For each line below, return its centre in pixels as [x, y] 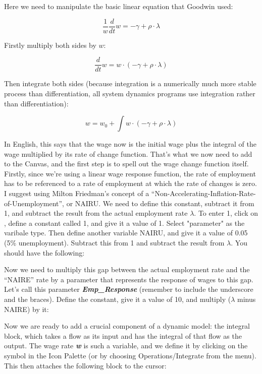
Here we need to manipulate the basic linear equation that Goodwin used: [119, 6]
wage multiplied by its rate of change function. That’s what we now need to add [128, 153]
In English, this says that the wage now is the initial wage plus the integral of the [130, 144]
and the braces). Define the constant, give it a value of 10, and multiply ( [118, 299]
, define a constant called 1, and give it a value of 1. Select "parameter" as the [124, 223]
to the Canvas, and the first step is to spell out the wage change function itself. [126, 164]
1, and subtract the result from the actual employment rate [96, 213]
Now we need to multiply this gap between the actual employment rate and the [127, 269]
